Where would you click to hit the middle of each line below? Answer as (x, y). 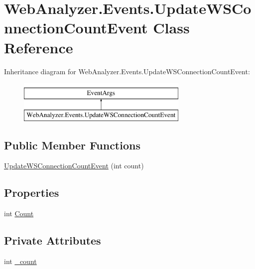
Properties (32, 193)
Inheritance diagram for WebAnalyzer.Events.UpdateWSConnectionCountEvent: (127, 71)
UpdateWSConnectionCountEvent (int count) (74, 166)
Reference (39, 47)
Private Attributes (53, 240)
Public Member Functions (72, 145)
